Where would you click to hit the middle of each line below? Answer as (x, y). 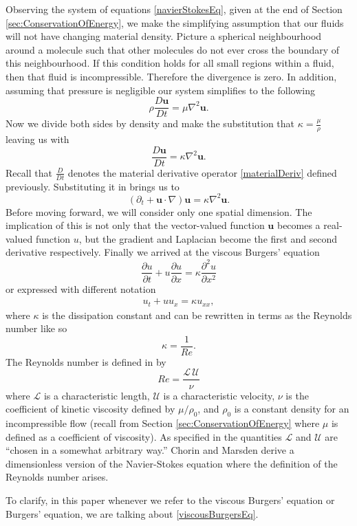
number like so (36, 328)
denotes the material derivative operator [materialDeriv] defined (202, 172)
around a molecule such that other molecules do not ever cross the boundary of (173, 49)
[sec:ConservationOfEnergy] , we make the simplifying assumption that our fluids (175, 22)
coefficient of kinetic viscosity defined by (90, 409)
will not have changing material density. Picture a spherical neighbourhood (164, 36)
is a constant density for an (292, 409)
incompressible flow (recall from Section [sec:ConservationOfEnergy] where (163, 423)
